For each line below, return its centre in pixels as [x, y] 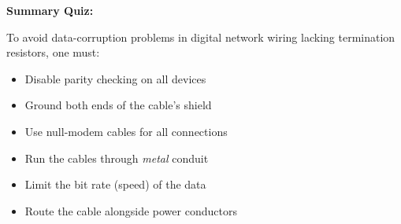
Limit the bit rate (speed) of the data [115, 184]
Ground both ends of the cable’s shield [118, 105]
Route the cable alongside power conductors [131, 210]
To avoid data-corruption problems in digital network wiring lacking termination [201, 37]
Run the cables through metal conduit [117, 158]
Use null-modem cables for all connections [126, 131]
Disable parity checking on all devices [115, 78]
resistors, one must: [53, 52]
